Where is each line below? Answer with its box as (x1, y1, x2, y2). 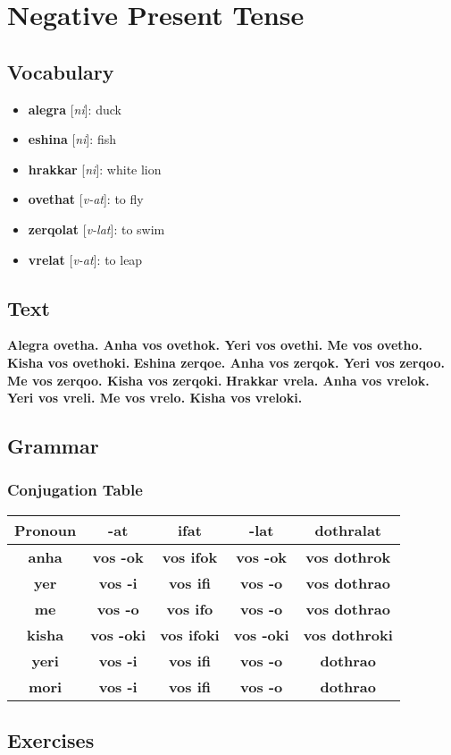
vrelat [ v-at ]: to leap (28, 250, 143, 268)
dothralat (314, 519, 381, 540)
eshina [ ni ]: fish (28, 130, 116, 148)
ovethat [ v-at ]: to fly (28, 190, 144, 208)
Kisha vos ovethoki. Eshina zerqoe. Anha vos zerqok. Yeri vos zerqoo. (7, 352, 445, 371)
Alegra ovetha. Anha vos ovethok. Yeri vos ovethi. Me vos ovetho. (7, 335, 423, 354)
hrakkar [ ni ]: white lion (28, 159, 162, 178)
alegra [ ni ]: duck (28, 99, 121, 118)
